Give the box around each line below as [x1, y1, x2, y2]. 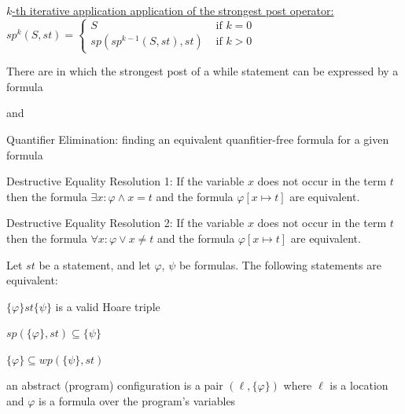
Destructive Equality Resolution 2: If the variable [6, 214, 245, 231]
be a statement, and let [39, 256, 151, 273]
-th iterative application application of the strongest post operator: [12, 2, 334, 18]
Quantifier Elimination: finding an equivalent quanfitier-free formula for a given [6, 130, 389, 147]
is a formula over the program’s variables [39, 393, 236, 409]
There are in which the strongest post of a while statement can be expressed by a [6, 63, 399, 79]
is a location [330, 377, 388, 394]
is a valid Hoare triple [55, 298, 160, 314]
